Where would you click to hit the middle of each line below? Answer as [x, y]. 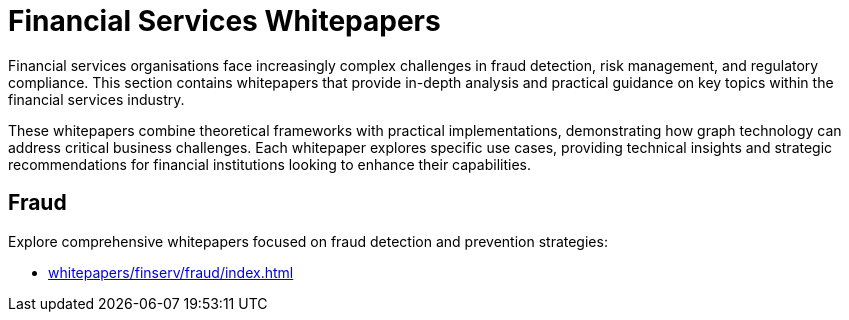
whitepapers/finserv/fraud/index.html [171, 272]
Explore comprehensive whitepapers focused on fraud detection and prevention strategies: [308, 241]
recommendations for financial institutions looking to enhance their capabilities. [269, 164]
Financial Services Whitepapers [224, 21]
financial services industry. [96, 99]
